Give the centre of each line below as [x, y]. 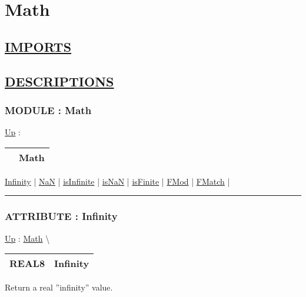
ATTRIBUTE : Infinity [61, 216]
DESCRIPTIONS [59, 81]
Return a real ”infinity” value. [59, 287]
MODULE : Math [48, 110]
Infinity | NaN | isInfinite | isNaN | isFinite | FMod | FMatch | [117, 181]
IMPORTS [38, 46]
